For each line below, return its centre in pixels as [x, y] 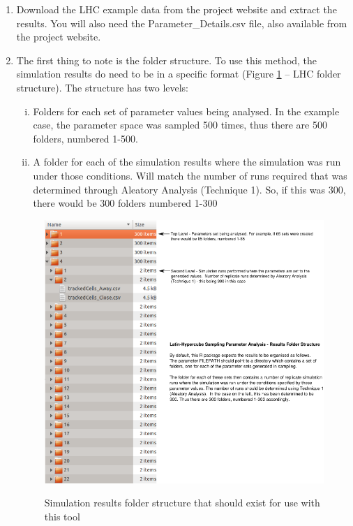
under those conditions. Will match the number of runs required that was [190, 175]
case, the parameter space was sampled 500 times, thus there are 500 [180, 125]
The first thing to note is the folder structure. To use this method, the [167, 60]
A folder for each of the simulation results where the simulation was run [187, 162]
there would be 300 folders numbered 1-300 [125, 203]
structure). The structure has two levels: [103, 87]
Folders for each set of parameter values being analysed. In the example [186, 111]
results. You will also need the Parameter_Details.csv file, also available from [182, 23]
